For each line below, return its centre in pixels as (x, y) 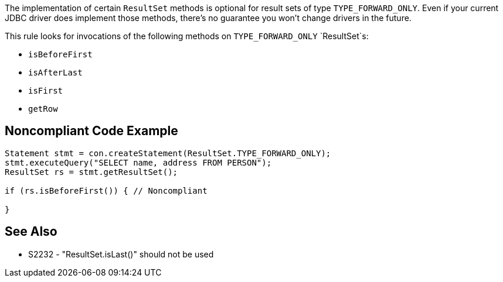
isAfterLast (55, 73)
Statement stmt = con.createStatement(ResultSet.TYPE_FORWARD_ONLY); (168, 153)
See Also (31, 232)
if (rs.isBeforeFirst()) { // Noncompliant (106, 190)
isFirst (46, 91)
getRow (43, 109)
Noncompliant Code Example (91, 131)
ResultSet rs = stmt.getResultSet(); (91, 172)
